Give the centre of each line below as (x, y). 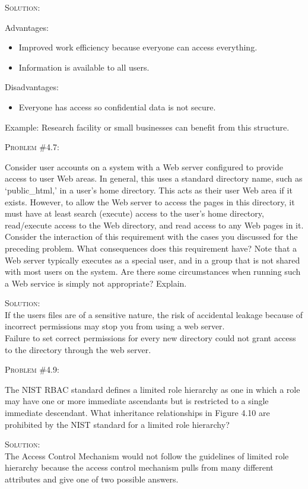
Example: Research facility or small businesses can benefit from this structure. (147, 127)
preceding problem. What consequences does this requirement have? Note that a (151, 248)
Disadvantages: (32, 87)
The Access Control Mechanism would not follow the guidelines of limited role (147, 455)
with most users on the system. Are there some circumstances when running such (153, 272)
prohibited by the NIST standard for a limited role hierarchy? (117, 424)
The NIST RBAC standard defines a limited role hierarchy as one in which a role (153, 389)
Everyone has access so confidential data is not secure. (117, 107)
